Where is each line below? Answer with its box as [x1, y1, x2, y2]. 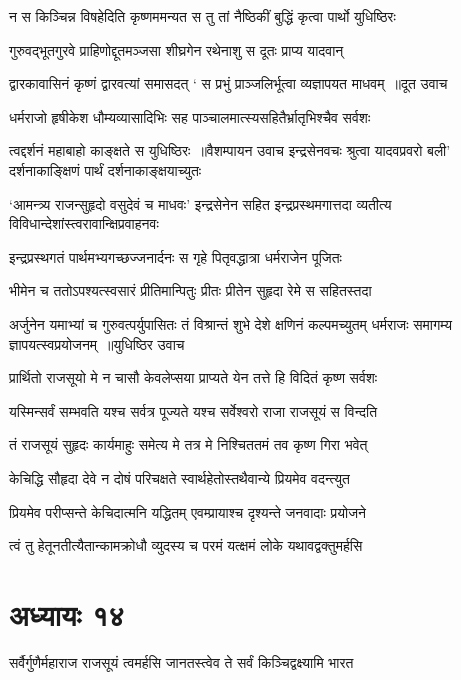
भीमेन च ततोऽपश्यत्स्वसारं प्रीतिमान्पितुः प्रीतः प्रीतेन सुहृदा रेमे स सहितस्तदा [9, 280, 372, 301]
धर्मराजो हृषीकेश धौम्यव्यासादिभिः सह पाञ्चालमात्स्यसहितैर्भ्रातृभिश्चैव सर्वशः [9, 106, 371, 127]
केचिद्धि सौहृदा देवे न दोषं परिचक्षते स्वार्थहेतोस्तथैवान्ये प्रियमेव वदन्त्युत [9, 467, 350, 488]
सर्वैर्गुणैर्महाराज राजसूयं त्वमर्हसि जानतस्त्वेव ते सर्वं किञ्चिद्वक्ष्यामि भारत [9, 651, 354, 672]
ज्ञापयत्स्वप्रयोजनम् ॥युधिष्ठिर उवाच [9, 333, 185, 354]
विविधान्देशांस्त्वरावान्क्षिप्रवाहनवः [9, 213, 159, 234]
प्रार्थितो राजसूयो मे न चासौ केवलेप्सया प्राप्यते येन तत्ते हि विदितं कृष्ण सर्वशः [9, 367, 378, 388]
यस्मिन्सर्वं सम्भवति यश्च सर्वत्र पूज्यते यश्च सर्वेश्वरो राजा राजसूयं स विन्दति [9, 400, 378, 421]
